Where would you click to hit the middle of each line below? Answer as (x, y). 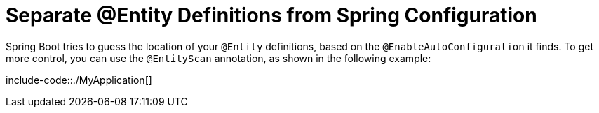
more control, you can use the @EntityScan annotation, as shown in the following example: (218, 58)
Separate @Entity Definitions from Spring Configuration (271, 15)
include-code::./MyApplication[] (79, 80)
